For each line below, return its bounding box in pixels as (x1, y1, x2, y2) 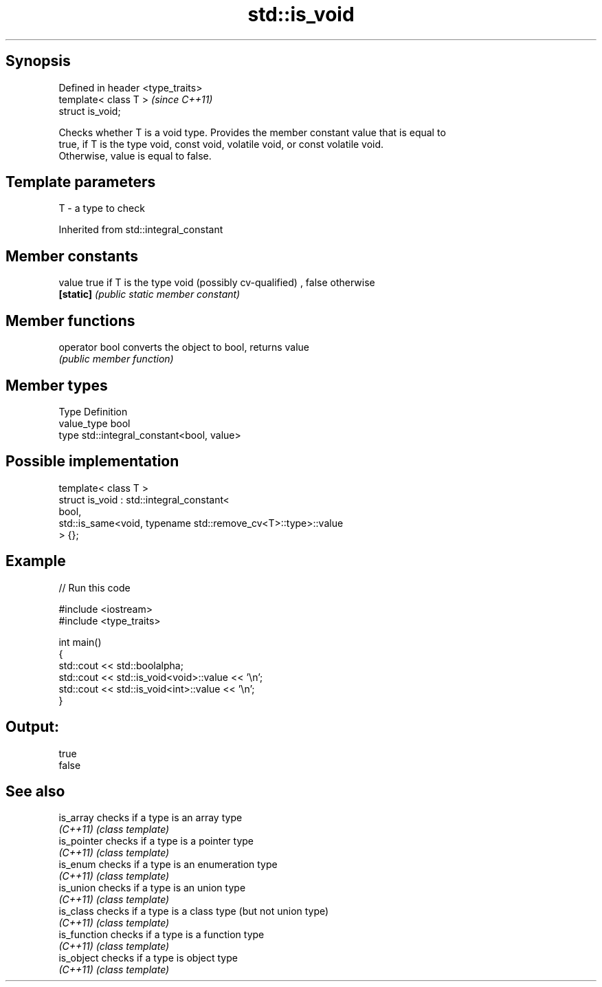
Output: (5, 718, 59, 736)
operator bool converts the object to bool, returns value (58, 341, 309, 354)
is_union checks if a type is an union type (58, 882, 246, 894)
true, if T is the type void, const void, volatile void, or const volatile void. (58, 138, 384, 150)
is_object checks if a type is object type (58, 952, 238, 964)
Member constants (5, 247, 138, 265)
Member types (5, 376, 108, 394)
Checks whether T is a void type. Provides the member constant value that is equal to (58, 126, 446, 138)
